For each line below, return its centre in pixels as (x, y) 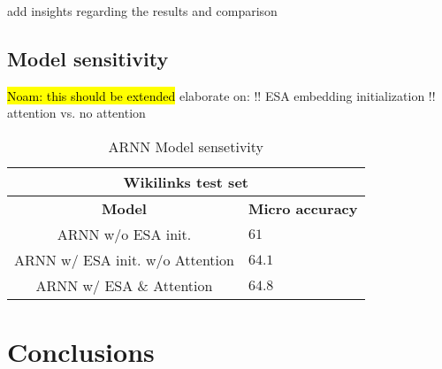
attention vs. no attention (76, 113)
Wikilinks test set (186, 181)
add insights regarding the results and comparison (142, 11)
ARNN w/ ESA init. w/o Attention (124, 259)
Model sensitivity (88, 58)
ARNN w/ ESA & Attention (124, 285)
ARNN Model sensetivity (186, 146)
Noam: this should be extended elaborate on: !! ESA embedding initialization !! (221, 95)
